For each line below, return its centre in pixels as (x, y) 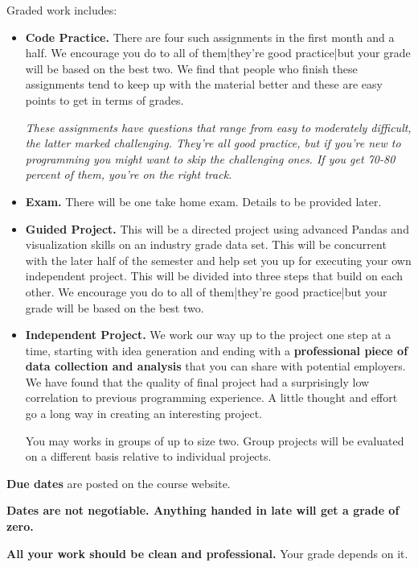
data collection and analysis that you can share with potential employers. (215, 366)
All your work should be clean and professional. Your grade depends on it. (207, 553)
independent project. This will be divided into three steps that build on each (214, 276)
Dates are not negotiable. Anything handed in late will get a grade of (203, 510)
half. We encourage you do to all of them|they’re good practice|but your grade (218, 53)
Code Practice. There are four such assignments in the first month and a (210, 37)
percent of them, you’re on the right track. (129, 174)
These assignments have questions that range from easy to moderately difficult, (218, 127)
